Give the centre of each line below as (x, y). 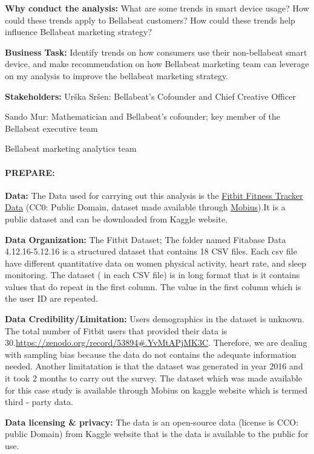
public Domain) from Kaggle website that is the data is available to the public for (157, 434)
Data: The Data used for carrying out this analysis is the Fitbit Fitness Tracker (154, 195)
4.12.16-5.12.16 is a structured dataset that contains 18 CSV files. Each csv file (151, 251)
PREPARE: (30, 172)
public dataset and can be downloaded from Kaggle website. (116, 219)
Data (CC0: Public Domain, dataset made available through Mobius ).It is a (145, 207)
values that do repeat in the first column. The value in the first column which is (153, 286)
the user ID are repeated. (51, 298)
